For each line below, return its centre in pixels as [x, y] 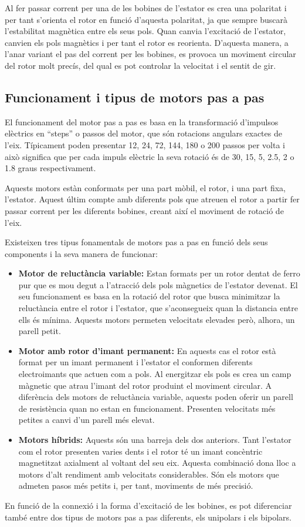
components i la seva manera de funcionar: [81, 253]
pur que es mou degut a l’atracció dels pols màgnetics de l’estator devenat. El [158, 284]
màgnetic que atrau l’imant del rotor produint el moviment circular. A [145, 385]
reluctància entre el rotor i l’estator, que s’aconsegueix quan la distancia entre [158, 308]
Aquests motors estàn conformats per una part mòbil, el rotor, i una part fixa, [145, 187]
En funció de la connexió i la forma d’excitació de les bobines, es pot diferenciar [148, 505]
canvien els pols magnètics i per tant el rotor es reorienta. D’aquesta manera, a [147, 42]
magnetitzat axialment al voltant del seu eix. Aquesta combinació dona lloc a [157, 463]
